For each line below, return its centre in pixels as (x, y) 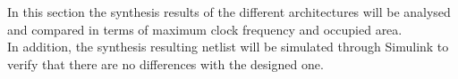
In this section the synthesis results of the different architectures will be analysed (229, 12)
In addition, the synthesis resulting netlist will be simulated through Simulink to (228, 47)
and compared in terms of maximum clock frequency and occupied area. (205, 29)
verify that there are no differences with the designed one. (165, 63)
